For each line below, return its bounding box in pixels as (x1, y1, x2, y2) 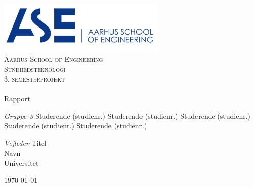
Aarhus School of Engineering (4, 53, 103, 64)
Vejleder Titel (4, 138, 47, 148)
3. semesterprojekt (4, 73, 65, 84)
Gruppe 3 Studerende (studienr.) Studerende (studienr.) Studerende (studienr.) (4, 110, 251, 121)
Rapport (4, 93, 31, 104)
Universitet (4, 157, 39, 168)
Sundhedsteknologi (4, 63, 66, 74)
